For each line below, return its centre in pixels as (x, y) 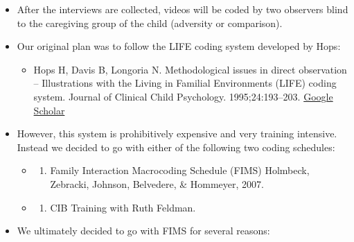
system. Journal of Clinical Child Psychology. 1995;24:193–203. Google (183, 96)
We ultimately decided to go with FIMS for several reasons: (143, 231)
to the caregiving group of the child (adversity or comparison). (150, 23)
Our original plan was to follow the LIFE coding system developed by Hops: (179, 46)
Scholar (49, 110)
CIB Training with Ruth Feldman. (123, 207)
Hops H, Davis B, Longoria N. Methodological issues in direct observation (190, 69)
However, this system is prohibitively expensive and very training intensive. (177, 133)
